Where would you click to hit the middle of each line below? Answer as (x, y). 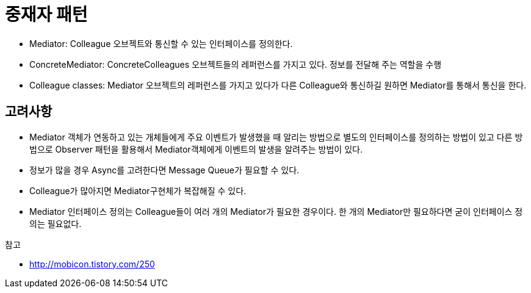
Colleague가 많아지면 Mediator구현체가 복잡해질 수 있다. (138, 190)
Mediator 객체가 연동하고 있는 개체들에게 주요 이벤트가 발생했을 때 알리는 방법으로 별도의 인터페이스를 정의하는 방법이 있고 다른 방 (276, 137)
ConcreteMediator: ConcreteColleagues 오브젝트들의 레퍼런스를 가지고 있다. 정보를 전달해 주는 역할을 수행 (236, 64)
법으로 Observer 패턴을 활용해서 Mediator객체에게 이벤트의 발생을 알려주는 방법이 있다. (196, 149)
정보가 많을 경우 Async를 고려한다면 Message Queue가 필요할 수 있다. (164, 170)
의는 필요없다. (56, 223)
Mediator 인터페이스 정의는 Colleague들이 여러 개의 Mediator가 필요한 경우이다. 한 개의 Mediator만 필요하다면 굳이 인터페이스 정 (276, 211)
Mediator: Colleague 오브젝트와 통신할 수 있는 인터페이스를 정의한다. (161, 43)
